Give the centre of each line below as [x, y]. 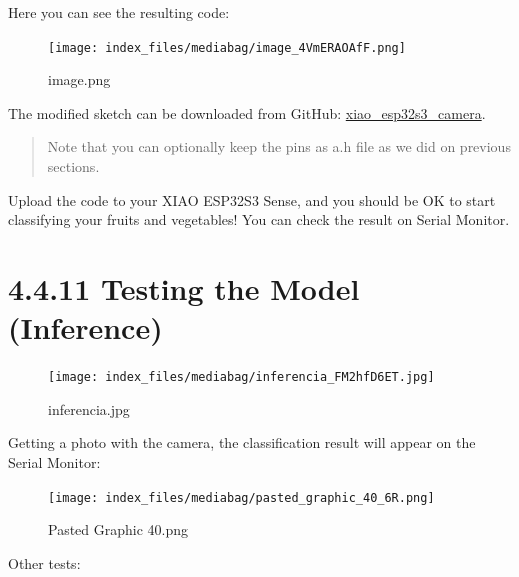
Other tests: [44, 562]
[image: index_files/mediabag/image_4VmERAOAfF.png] [227, 47]
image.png [79, 79]
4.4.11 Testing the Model [184, 288]
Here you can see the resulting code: [119, 12]
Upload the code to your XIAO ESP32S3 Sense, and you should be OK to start [252, 199]
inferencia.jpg [89, 408]
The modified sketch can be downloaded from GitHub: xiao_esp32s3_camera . [247, 112]
